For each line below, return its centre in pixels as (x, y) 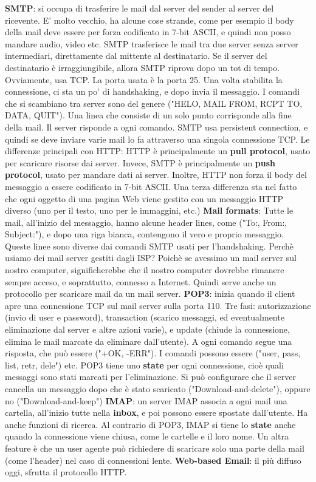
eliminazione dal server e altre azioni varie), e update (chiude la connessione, (147, 329)
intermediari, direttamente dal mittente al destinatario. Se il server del (136, 56)
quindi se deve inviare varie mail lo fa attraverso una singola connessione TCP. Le (157, 139)
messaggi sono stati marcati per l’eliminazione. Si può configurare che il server (150, 377)
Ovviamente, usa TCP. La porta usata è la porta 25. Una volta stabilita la (144, 79)
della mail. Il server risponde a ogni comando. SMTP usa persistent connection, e (156, 127)
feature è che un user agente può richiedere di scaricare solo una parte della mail (155, 448)
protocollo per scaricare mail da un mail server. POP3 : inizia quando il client (150, 294)
